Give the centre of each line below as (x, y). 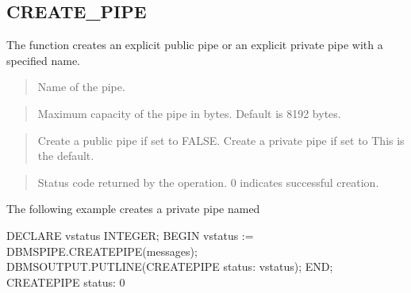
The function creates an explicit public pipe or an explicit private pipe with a (195, 45)
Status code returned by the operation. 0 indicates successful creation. (208, 182)
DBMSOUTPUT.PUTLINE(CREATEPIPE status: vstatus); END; (170, 266)
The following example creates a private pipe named (133, 209)
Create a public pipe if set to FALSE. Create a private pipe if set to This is (221, 140)
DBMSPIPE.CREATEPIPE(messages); (102, 251)
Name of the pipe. (81, 87)
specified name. (44, 60)
